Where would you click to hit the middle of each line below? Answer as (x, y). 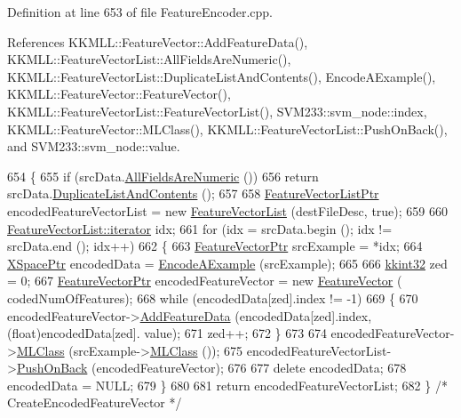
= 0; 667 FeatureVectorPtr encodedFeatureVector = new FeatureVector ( (205, 281)
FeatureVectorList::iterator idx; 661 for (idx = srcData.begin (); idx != (200, 228)
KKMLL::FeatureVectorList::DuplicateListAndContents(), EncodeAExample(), (222, 76)
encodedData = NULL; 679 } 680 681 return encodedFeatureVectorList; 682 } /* (227, 385)
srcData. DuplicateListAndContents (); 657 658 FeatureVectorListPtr (193, 193)
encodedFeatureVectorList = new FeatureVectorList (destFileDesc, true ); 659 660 (227, 210)
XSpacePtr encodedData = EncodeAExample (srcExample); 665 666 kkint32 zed (227, 263)
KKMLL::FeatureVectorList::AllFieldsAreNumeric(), (149, 59)
